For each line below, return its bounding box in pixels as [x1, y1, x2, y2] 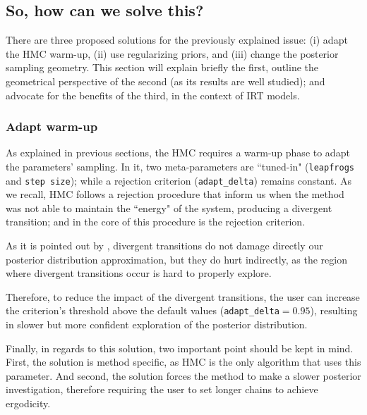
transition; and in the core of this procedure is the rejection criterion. [6, 214, 306, 229]
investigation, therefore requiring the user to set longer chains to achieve [6, 382, 318, 397]
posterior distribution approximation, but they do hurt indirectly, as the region [6, 252, 347, 266]
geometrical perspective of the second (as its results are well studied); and [6, 73, 325, 88]
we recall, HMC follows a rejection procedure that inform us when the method [6, 187, 344, 202]
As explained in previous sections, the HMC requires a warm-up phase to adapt [6, 145, 350, 160]
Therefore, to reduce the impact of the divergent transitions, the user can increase [6, 289, 360, 304]
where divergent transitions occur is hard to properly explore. [6, 266, 272, 280]
